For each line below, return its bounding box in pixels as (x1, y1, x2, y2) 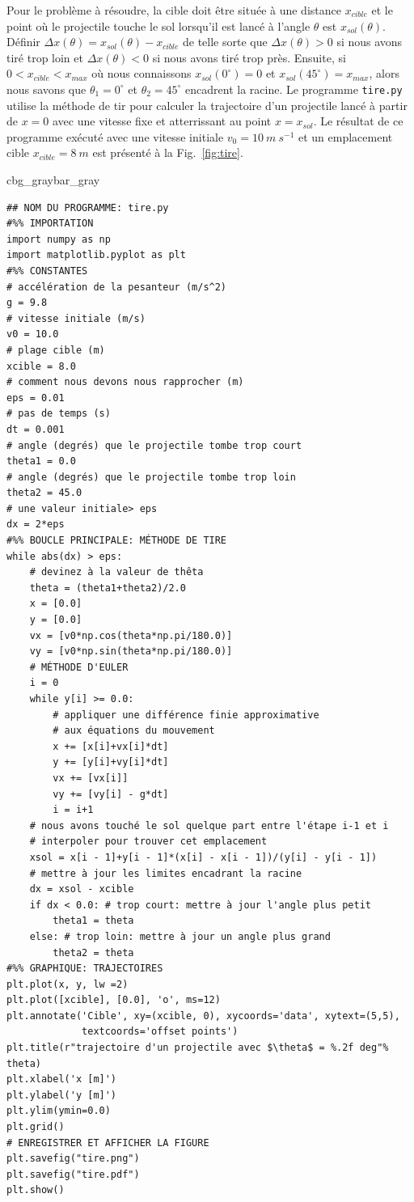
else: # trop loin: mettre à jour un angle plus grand (29, 930, 331, 942)
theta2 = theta (53, 946, 134, 959)
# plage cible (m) (6, 344, 105, 356)
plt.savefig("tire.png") (6, 1153, 140, 1165)
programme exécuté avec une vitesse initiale (6, 128, 224, 145)
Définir (6, 33, 40, 50)
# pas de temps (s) (6, 408, 111, 420)
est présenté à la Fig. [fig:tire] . (92, 144, 243, 161)
